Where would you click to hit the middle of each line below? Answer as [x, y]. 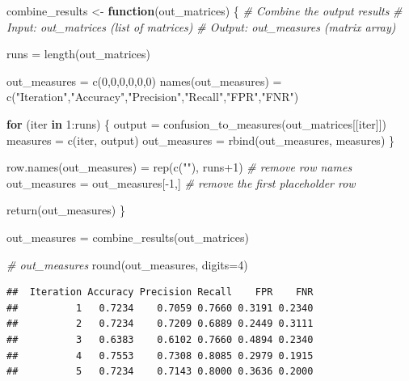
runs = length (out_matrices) [78, 54]
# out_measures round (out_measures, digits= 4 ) [127, 264]
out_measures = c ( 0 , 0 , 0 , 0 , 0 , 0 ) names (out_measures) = [144, 80]
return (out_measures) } [66, 210]
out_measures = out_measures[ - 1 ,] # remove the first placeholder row [181, 182]
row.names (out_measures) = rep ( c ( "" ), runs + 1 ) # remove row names [179, 167]
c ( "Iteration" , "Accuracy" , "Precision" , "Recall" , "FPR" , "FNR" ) [153, 97]
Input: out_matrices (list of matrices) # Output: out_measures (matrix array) [201, 26]
